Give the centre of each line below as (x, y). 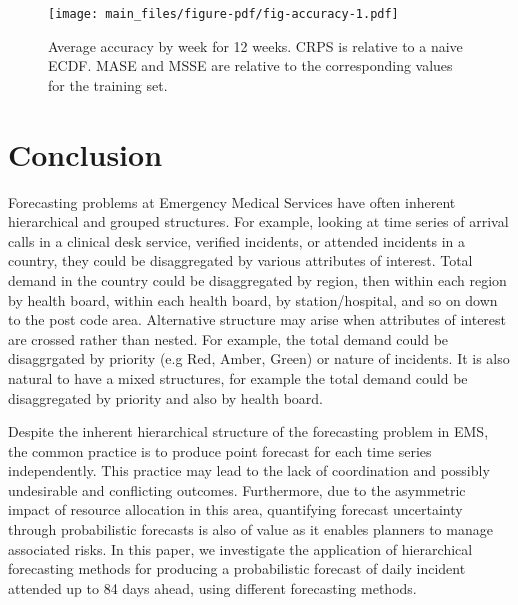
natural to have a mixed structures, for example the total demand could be (238, 377)
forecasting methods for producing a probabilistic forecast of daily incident (237, 568)
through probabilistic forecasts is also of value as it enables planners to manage (250, 529)
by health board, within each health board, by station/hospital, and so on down (253, 299)
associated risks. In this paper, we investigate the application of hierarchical (240, 548)
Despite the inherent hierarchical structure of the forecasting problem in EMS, (248, 431)
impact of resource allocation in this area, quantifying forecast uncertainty (235, 509)
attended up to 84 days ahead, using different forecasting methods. (212, 587)
